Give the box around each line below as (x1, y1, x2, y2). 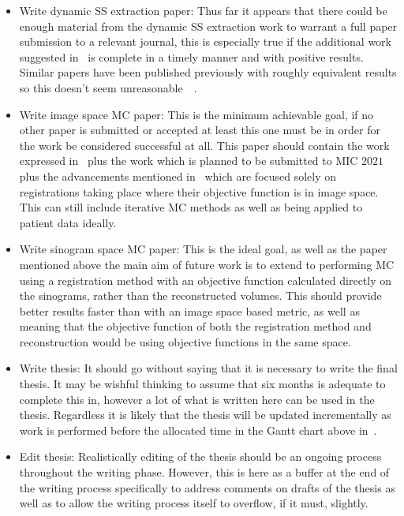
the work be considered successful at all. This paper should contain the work (19, 136, 390, 153)
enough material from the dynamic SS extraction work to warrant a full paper (19, 17, 398, 34)
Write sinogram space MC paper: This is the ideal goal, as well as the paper (19, 241, 387, 257)
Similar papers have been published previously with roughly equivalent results (19, 64, 397, 80)
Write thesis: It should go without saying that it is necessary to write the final (19, 360, 398, 376)
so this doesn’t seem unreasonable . (19, 79, 197, 95)
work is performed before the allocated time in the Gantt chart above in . (19, 421, 377, 438)
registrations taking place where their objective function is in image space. (19, 183, 379, 200)
